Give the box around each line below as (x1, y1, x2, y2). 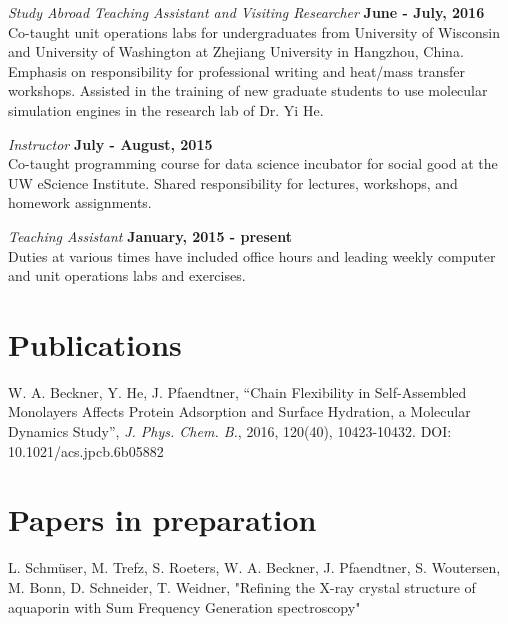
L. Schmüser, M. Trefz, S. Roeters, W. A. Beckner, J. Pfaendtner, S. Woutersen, (8, 557, 501, 578)
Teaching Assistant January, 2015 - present (8, 225, 292, 246)
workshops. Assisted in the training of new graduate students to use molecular (8, 80, 488, 101)
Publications (8, 323, 182, 364)
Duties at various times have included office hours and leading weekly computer (8, 245, 496, 266)
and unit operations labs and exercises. (8, 265, 246, 286)
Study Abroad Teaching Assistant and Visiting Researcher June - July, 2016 (8, 2, 485, 22)
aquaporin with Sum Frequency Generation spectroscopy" (8, 596, 361, 617)
